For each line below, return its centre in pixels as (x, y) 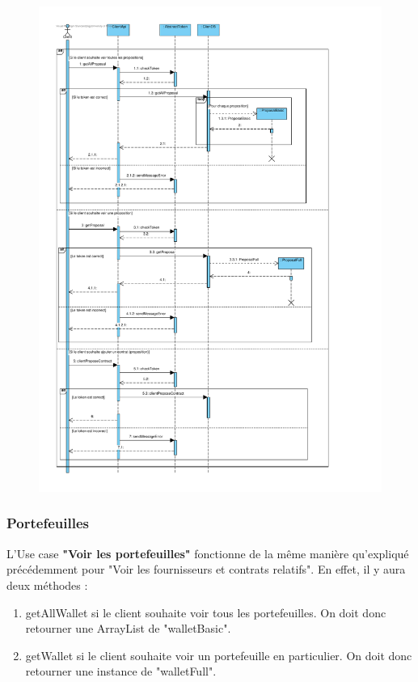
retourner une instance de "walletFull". (121, 671)
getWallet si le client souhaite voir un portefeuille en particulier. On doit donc (219, 655)
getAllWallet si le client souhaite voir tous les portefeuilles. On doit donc (206, 612)
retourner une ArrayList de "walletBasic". (128, 628)
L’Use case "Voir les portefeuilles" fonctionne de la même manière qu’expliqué (208, 553)
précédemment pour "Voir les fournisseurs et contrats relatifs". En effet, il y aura (206, 569)
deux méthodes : (47, 585)
